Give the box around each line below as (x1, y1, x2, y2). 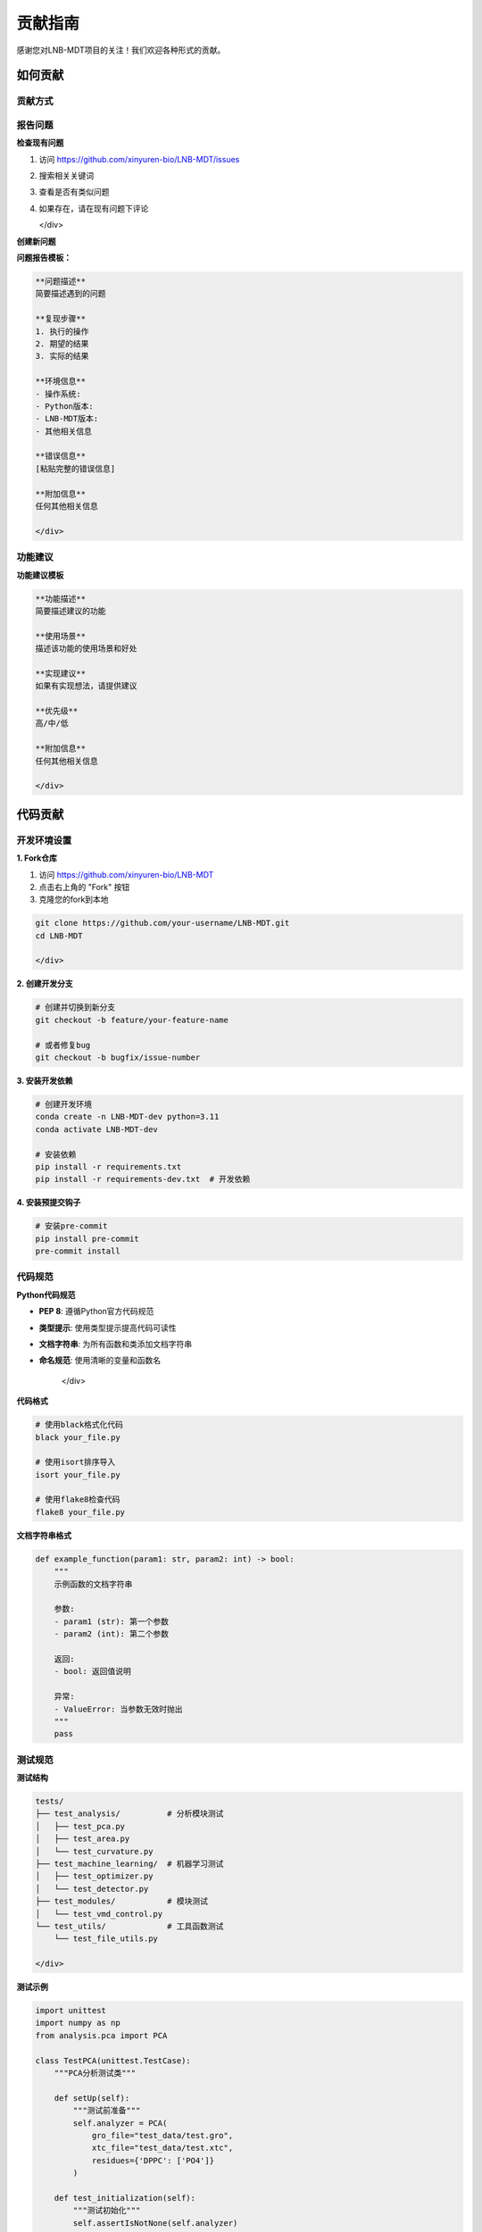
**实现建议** (35, 668, 87, 679)
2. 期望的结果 (35, 338, 89, 348)
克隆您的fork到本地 (38, 894, 109, 905)
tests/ (35, 1796, 64, 1806)
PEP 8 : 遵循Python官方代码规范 (38, 1306, 154, 1317)
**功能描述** (35, 594, 87, 604)
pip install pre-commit (35, 1233, 140, 1244)
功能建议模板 (16, 570, 64, 580)
